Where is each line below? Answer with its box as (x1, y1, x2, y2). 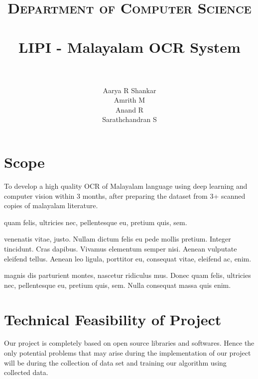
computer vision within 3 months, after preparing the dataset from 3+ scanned (4, 190, 246, 201)
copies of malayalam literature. (4, 200, 98, 211)
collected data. (4, 367, 48, 378)
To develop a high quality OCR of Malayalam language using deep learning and (4, 181, 248, 191)
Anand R (116, 104, 143, 115)
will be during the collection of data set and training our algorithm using (4, 357, 227, 368)
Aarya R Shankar (103, 85, 156, 95)
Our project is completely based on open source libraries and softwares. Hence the (4, 338, 255, 348)
